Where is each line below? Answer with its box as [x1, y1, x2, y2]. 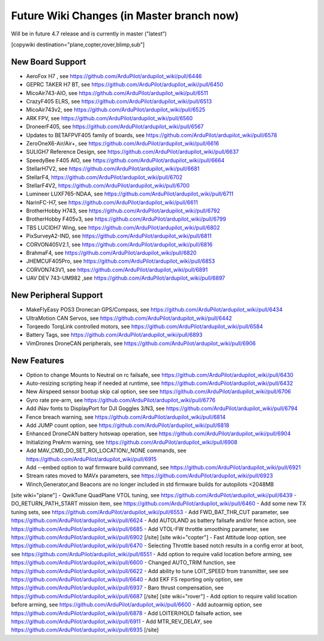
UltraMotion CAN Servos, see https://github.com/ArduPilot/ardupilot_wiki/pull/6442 [26, 314, 232, 322]
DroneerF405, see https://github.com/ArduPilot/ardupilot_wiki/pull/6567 [26, 123, 204, 130]
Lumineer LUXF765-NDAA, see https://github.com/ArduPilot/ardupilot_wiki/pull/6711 [26, 190, 234, 198]
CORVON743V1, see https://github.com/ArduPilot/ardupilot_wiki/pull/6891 [26, 266, 208, 273]
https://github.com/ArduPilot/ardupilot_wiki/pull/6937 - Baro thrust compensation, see [11, 584, 224, 592]
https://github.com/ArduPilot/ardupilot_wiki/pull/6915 [26, 455, 157, 462]
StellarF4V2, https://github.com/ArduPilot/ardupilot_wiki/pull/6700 [26, 182, 190, 189]
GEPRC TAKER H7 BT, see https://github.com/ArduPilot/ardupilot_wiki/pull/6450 [26, 81, 223, 88]
